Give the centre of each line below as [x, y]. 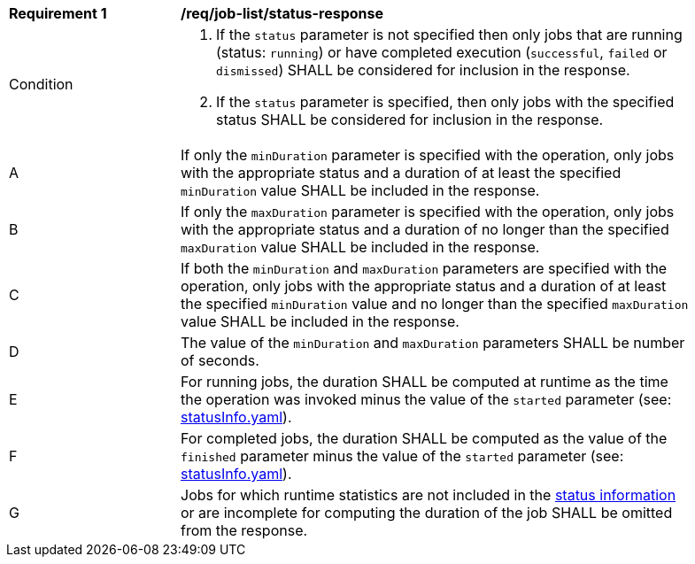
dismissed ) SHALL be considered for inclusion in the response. [423, 70]
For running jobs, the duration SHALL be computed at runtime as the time [425, 382]
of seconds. [220, 360]
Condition [41, 84]
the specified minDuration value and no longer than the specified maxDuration [435, 304]
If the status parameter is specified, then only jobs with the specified [445, 102]
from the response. [244, 530]
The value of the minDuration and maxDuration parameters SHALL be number [433, 343]
